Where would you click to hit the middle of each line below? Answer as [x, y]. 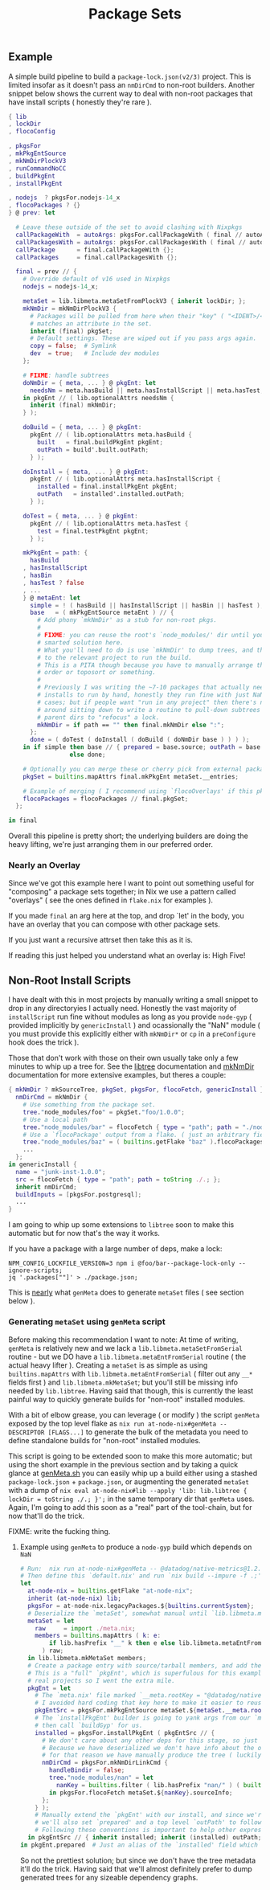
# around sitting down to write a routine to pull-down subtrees [149, 710]
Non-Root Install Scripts [70, 980]
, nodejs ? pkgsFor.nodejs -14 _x [64, 198]
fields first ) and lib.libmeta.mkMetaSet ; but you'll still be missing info [123, 1382]
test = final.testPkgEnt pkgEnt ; [93, 531]
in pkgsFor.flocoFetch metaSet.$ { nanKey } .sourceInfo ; [141, 1793]
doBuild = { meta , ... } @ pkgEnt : [82, 427]
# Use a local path [55, 1119]
